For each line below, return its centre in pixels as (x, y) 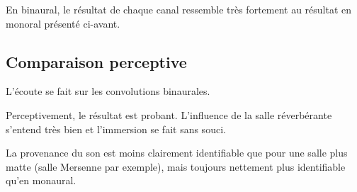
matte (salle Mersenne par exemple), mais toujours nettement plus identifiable (176, 166)
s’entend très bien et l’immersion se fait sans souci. (116, 129)
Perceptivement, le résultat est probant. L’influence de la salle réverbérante (169, 114)
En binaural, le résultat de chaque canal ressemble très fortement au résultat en (179, 9)
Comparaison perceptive (96, 61)
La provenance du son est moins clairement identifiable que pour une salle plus (177, 153)
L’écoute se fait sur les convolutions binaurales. (108, 91)
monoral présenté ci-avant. (63, 23)
